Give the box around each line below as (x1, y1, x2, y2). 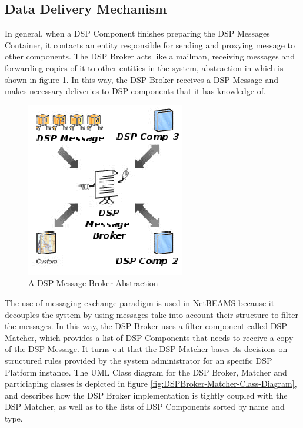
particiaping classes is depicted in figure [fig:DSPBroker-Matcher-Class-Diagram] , (5, 377, 297, 390)
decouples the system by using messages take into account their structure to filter (5, 308, 298, 320)
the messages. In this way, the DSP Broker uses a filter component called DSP (5, 320, 287, 332)
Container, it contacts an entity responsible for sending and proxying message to (5, 38, 295, 51)
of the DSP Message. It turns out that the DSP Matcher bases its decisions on (5, 343, 288, 355)
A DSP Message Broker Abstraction (28, 277, 158, 289)
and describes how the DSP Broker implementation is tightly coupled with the (5, 389, 288, 401)
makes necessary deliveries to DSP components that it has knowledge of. (5, 85, 266, 97)
